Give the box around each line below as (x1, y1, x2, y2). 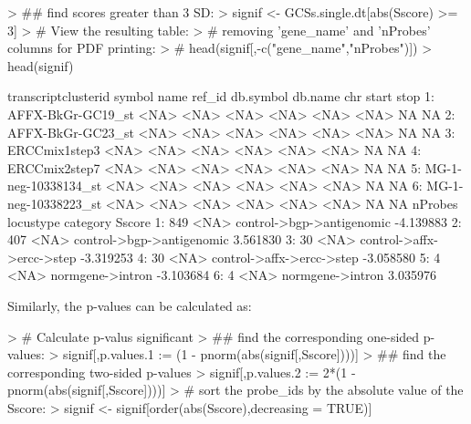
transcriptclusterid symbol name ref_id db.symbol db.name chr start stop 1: (7, 87, 434, 106)
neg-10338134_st (7, 176, 102, 195)
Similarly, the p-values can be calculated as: (7, 295, 252, 315)
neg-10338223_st (7, 193, 102, 212)
